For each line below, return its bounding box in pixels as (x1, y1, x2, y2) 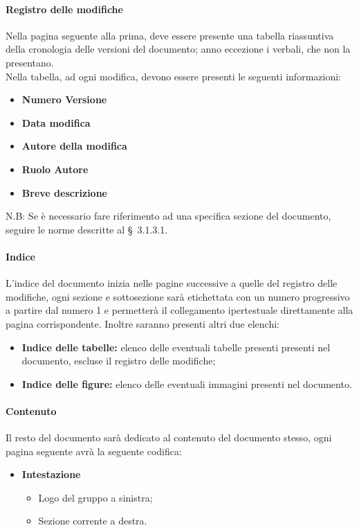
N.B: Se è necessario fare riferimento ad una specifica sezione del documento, (6, 209, 331, 223)
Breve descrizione (21, 185, 107, 200)
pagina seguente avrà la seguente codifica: (6, 443, 182, 458)
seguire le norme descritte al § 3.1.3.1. (6, 222, 168, 236)
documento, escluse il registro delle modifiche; (21, 353, 216, 368)
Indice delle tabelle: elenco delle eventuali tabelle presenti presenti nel (21, 339, 331, 354)
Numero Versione (21, 92, 107, 107)
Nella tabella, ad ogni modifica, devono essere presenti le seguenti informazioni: (6, 69, 341, 83)
